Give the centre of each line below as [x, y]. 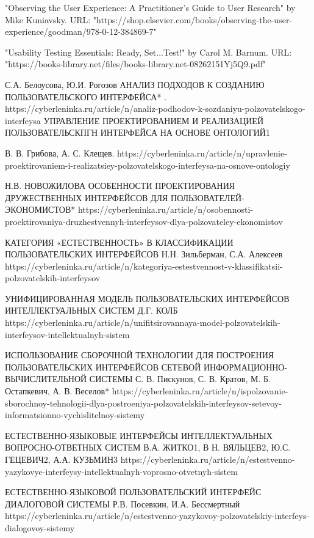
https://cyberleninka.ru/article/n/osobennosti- [165, 209]
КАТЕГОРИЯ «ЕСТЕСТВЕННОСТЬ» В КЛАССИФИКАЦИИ [119, 242]
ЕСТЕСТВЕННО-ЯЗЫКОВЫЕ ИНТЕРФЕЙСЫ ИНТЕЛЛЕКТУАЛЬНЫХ [139, 435]
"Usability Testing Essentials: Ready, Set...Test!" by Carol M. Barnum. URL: [148, 52]
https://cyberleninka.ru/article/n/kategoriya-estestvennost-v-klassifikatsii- [144, 266]
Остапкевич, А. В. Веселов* [57, 391]
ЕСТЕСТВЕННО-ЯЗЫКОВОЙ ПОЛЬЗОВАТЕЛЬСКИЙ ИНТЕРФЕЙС [133, 492]
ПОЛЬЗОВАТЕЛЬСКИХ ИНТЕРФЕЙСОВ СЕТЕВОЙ [103, 367]
